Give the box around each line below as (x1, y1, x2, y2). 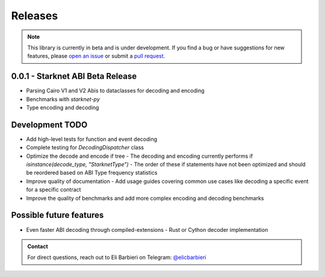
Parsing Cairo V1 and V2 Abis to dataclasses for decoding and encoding (26, 87, 205, 95)
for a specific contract (26, 186, 81, 193)
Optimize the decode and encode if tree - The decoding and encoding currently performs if (26, 152, 253, 160)
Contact (27, 243, 48, 250)
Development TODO (11, 119, 88, 129)
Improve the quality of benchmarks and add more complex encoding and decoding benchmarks (26, 195, 264, 202)
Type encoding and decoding (26, 104, 99, 111)
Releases (11, 9, 58, 22)
